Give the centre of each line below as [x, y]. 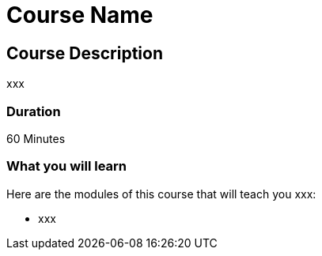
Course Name [80, 15]
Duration [34, 111]
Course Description [85, 53]
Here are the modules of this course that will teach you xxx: [161, 194]
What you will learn [67, 166]
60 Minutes [36, 138]
